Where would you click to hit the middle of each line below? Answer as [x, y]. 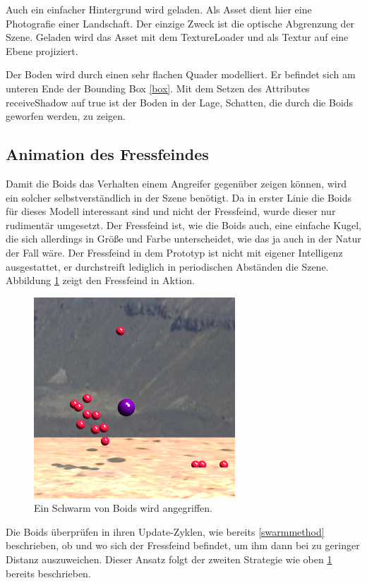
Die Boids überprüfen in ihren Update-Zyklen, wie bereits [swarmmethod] [165, 531]
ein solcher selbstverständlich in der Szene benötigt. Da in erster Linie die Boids [179, 197]
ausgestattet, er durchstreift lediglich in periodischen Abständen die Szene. [167, 266]
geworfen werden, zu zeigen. [66, 116]
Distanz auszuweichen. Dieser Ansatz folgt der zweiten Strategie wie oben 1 [169, 559]
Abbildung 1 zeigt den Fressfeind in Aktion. [100, 280]
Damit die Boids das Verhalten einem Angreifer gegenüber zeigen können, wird [176, 183]
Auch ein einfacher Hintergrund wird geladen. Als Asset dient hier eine [159, 9]
